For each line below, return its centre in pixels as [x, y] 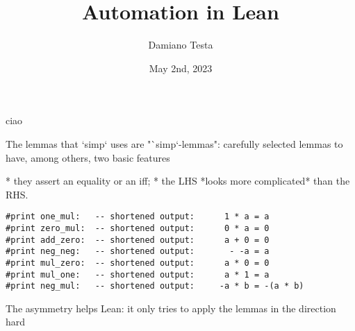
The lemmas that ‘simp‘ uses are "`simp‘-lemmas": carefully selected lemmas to [174, 143]
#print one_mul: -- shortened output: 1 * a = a [138, 217]
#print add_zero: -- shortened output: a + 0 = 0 [138, 240]
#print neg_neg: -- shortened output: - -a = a [138, 252]
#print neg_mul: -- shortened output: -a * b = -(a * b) [155, 286]
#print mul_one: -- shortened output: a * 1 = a [138, 274]
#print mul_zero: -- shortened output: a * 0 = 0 [138, 263]
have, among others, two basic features [88, 157]
